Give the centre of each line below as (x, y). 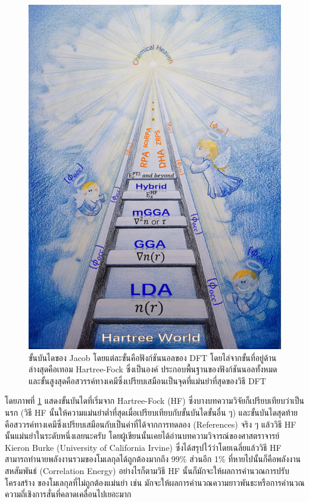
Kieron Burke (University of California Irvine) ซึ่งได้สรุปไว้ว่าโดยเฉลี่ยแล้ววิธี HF (143, 447)
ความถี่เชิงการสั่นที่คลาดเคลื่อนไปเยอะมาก (68, 494)
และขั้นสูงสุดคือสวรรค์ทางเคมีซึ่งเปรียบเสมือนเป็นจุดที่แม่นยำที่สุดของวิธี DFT (147, 380)
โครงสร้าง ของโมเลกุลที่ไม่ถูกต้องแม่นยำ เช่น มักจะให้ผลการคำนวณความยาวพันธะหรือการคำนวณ (155, 482)
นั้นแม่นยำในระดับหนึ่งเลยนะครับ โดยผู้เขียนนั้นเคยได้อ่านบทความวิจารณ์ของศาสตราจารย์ (142, 436)
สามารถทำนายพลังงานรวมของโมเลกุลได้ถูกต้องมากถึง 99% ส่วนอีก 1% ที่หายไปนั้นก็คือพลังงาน (153, 459)
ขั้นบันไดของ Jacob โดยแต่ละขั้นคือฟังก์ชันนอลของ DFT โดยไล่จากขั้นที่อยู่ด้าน (153, 357)
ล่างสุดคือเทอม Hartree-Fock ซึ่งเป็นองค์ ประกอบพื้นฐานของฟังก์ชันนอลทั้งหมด (153, 369)
